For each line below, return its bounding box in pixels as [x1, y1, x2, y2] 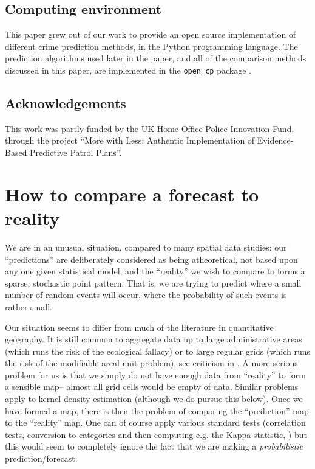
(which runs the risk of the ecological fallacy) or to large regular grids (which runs [5, 344, 311, 357]
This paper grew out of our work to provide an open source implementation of [5, 28, 296, 41]
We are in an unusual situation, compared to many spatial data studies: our [5, 240, 287, 253]
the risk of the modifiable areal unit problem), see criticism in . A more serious [5, 356, 298, 369]
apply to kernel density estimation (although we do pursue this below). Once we [5, 392, 303, 405]
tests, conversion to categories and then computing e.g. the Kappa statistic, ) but [5, 428, 307, 440]
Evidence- [257, 134, 294, 147]
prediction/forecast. [5, 452, 78, 465]
